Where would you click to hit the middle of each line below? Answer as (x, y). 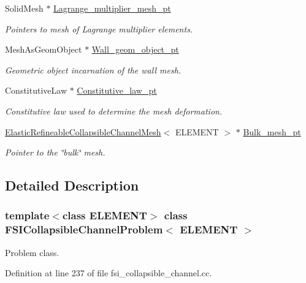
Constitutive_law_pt (117, 90)
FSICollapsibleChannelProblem (84, 229)
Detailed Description (72, 185)
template (27, 215)
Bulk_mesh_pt (272, 131)
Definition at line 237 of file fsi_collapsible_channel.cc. (109, 273)
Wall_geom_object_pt (135, 49)
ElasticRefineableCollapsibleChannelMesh (83, 131)
